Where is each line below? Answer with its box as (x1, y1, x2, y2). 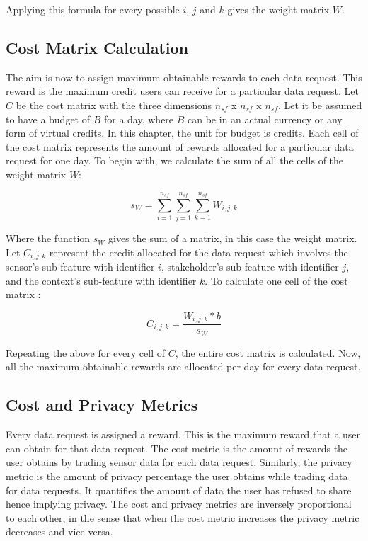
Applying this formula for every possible (6, 2, 180, 16)
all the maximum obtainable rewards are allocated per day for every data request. (6, 359, 361, 374)
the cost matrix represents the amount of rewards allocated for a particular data (6, 139, 354, 154)
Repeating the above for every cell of (6, 345, 166, 360)
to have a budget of (6, 111, 90, 126)
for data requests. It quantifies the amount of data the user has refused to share (6, 482, 352, 497)
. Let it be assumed (278, 97, 362, 112)
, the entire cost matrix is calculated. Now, (175, 345, 361, 360)
